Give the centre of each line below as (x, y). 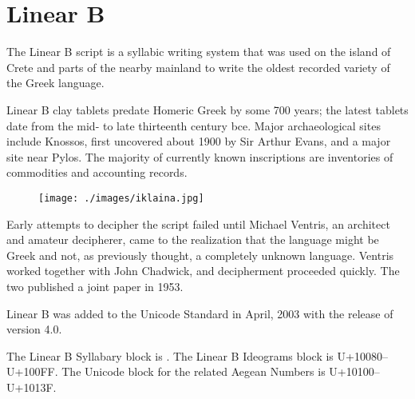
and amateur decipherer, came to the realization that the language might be (193, 239)
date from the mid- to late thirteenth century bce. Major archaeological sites (194, 125)
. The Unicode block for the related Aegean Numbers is (190, 371)
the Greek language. (55, 83)
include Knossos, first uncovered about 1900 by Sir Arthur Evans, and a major (199, 141)
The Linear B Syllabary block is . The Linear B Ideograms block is (170, 355)
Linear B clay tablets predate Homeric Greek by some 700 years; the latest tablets (207, 109)
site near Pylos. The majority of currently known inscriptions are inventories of (200, 156)
